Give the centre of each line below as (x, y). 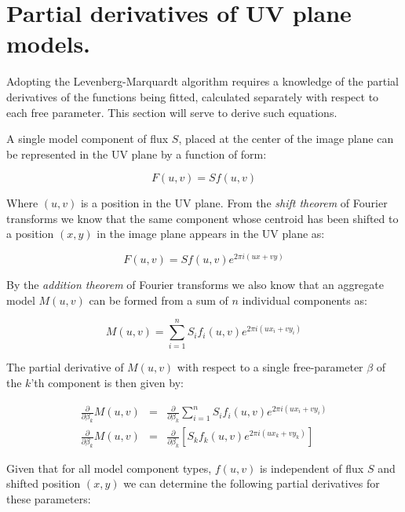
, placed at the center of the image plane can (286, 139)
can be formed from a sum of (159, 300)
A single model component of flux (88, 139)
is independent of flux (312, 468)
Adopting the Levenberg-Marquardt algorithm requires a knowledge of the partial (202, 81)
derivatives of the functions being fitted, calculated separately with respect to (193, 96)
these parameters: (49, 498)
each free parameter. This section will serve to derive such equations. (172, 112)
